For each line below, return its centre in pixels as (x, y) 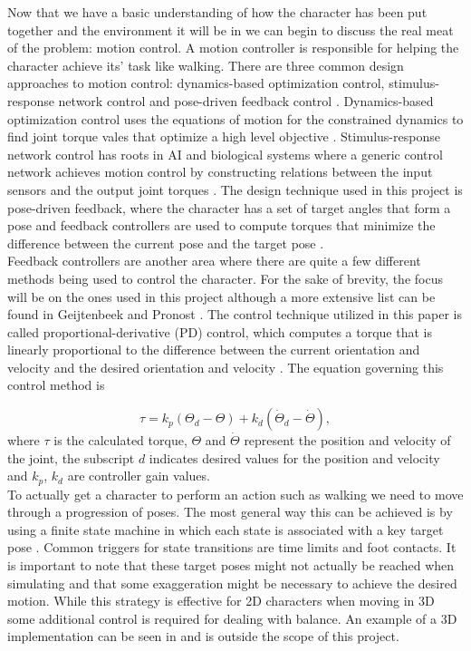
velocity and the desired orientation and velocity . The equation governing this (226, 367)
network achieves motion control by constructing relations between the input (220, 172)
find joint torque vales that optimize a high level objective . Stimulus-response (224, 136)
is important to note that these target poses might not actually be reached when (231, 565)
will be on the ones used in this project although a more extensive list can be (221, 296)
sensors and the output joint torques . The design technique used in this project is (235, 189)
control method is (56, 385)
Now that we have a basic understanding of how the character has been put (217, 12)
